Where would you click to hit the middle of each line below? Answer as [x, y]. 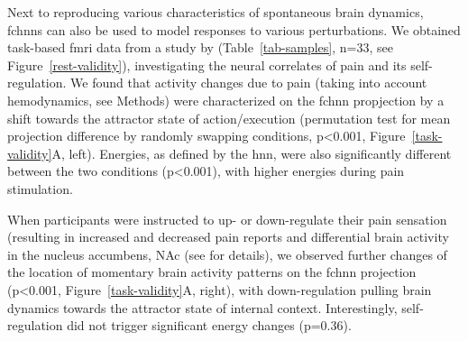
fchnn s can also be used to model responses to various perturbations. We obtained [234, 29]
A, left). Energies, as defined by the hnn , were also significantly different [252, 153]
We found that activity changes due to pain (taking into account [249, 83]
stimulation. [40, 188]
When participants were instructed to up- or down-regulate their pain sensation [227, 219]
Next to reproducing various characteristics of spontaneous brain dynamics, [216, 12]
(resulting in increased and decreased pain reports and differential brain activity [228, 237]
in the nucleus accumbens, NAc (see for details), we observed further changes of [227, 254]
